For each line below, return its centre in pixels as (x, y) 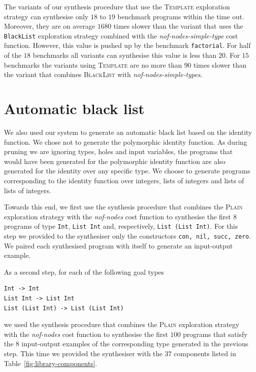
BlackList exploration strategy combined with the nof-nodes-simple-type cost (121, 35)
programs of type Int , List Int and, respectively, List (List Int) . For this (121, 226)
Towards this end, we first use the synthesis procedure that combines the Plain (123, 207)
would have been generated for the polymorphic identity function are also (115, 161)
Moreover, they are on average (50, 26)
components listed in (205, 353)
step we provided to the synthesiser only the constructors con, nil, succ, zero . (128, 236)
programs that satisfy (215, 334)
